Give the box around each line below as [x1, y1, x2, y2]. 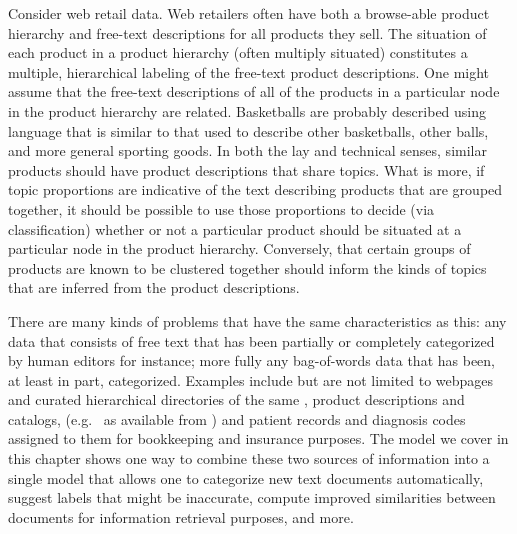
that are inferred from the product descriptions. [8, 277, 300, 298]
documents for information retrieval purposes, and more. [8, 506, 354, 527]
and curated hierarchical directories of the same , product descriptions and [8, 389, 465, 410]
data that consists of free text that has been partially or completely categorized [8, 330, 495, 351]
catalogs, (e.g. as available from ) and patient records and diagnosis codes [8, 408, 466, 429]
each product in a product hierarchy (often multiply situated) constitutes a [8, 42, 468, 63]
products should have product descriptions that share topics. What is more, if [8, 159, 485, 180]
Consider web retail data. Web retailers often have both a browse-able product [8, 3, 490, 23]
